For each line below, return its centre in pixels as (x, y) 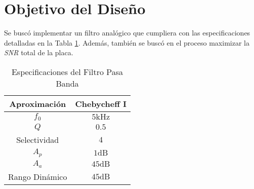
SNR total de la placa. (39, 52)
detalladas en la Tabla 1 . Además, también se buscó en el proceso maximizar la (127, 42)
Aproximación (38, 103)
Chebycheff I (101, 103)
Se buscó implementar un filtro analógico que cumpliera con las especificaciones (127, 33)
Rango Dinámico (38, 176)
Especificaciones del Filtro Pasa (67, 71)
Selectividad (38, 139)
